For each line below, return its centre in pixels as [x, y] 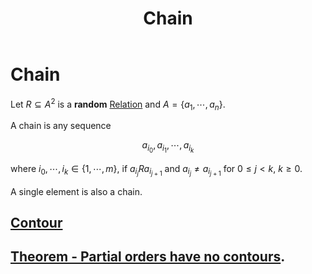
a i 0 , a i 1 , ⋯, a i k [168, 147]
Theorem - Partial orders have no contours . [148, 257]
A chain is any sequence [61, 126]
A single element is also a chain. [76, 191]
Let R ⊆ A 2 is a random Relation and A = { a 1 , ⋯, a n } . [118, 104]
